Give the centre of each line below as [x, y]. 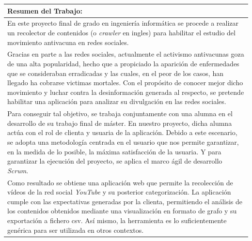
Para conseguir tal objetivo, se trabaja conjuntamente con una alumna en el [120, 113]
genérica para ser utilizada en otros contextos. [76, 230]
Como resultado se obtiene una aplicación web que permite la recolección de [120, 182]
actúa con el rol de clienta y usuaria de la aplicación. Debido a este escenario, [122, 132]
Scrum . [18, 170]
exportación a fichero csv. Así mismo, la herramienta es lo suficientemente [117, 220]
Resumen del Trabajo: [45, 10]
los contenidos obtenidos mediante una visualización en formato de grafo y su [122, 211]
